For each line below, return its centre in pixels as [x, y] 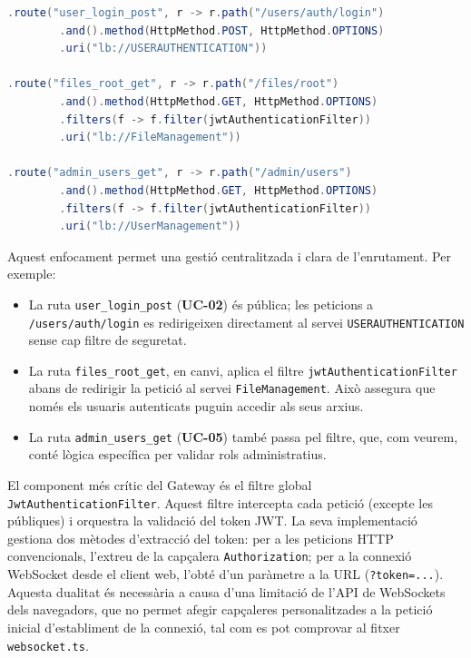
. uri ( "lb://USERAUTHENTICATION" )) [163, 49]
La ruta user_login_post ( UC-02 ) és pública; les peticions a [201, 304]
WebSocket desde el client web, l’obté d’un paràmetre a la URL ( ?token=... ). [226, 574]
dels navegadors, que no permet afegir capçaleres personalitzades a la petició [220, 609]
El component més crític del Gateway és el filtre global [160, 484]
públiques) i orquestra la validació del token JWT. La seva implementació [212, 521]
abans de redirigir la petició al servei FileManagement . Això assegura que [232, 388]
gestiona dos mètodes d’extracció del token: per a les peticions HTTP [201, 538]
